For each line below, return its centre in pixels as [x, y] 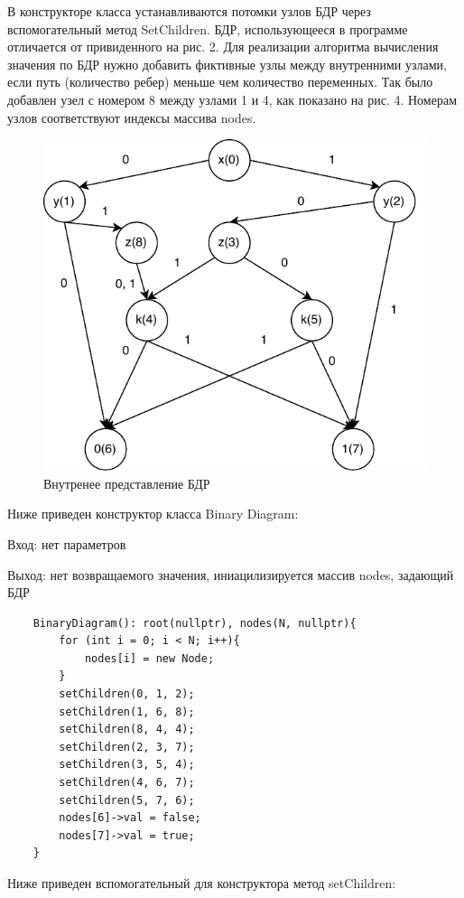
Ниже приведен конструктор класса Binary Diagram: [153, 514]
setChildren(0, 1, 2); [127, 694]
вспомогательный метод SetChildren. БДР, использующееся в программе [208, 28]
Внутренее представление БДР [127, 483]
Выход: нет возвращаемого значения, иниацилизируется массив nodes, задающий [231, 574]
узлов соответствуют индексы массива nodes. [132, 117]
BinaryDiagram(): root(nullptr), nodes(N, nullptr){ [195, 623]
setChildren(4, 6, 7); [127, 783]
